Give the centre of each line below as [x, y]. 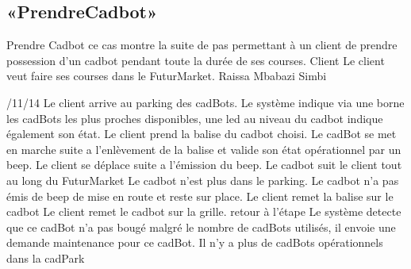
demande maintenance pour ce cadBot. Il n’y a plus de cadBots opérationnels [195, 242]
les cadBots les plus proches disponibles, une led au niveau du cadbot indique [195, 118]
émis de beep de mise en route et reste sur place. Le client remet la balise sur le [200, 196]
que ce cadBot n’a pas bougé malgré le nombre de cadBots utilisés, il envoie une [201, 227]
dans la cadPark [46, 257]
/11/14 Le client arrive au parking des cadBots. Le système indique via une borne [205, 102]
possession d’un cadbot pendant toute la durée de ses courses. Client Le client [196, 60]
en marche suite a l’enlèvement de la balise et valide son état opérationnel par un [204, 149]
